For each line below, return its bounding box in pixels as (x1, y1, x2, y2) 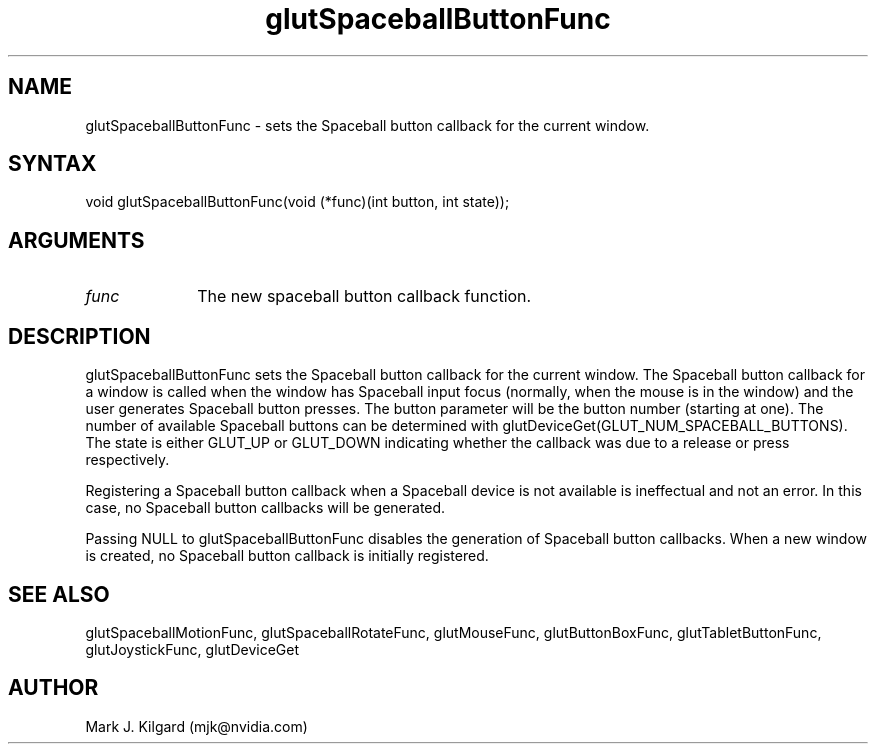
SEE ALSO (8, 581, 110, 607)
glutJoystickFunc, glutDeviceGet (85, 640, 299, 658)
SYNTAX (8, 151, 97, 177)
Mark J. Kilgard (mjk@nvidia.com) (85, 717, 308, 735)
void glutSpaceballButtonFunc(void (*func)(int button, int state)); (85, 193, 510, 211)
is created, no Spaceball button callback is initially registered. (85, 547, 489, 565)
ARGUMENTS (8, 227, 145, 253)
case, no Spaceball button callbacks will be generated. (85, 499, 446, 517)
